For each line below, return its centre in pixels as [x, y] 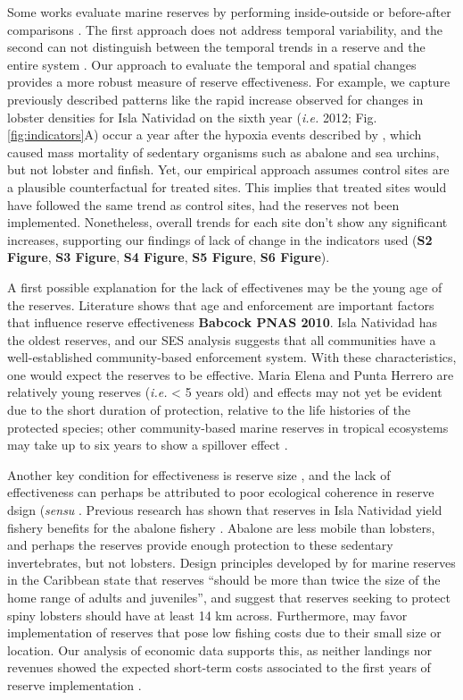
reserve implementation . [74, 684]
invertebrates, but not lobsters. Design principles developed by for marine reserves [231, 562]
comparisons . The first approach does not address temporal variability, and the [225, 29]
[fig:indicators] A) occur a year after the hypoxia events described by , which [215, 135]
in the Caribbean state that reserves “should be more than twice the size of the [224, 580]
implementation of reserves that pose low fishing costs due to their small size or [224, 633]
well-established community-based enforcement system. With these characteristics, [232, 357]
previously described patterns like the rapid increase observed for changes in [215, 99]
